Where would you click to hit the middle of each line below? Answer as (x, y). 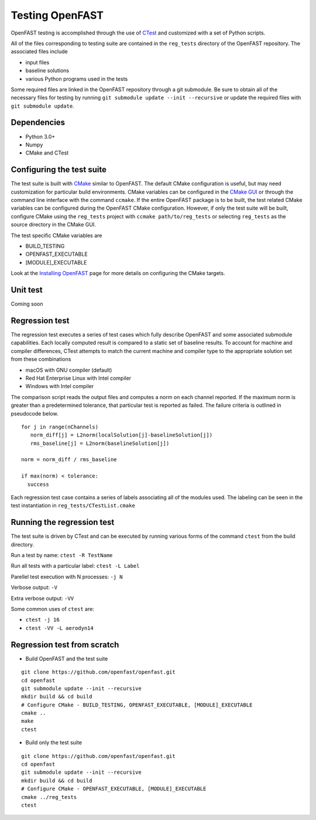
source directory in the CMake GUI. (53, 225)
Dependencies (38, 123)
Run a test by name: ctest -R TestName (62, 555)
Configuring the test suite (59, 170)
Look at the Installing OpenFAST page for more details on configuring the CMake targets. (118, 273)
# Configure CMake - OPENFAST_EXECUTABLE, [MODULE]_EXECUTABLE (114, 789)
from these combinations (41, 359)
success (38, 484)
